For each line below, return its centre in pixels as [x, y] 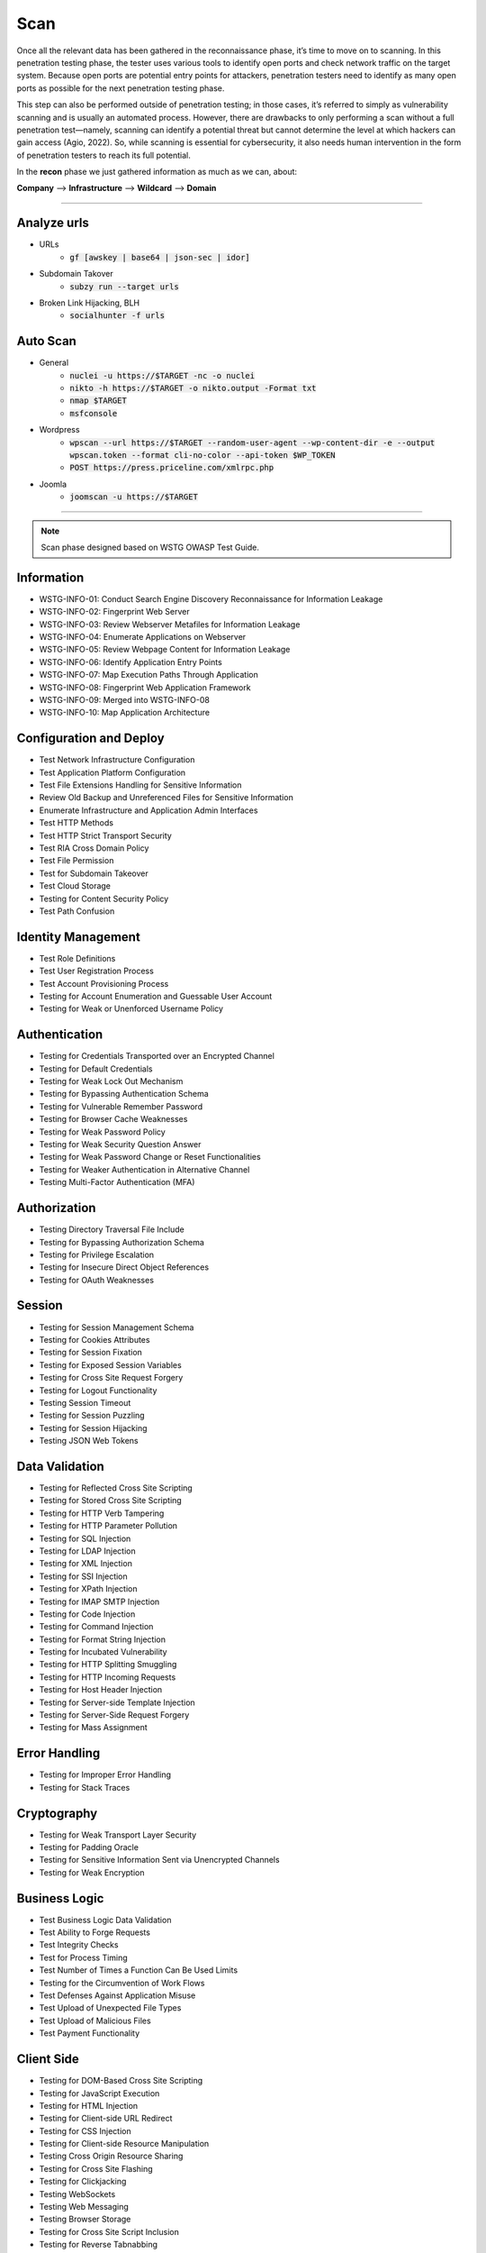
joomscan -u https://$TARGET [134, 497]
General [54, 363]
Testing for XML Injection [85, 1564]
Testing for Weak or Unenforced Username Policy [131, 1008]
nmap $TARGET [99, 401]
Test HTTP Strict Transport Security [106, 835]
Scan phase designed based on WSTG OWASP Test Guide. [150, 547]
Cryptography [57, 1813]
